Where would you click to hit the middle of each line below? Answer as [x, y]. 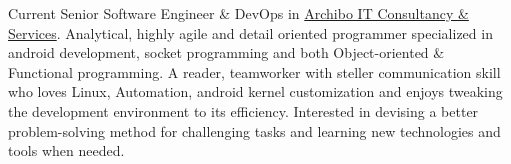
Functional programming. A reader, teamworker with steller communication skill [254, 71]
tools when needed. [66, 150]
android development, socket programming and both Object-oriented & [226, 52]
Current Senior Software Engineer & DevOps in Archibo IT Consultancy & [238, 13]
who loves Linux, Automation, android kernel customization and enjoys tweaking [255, 91]
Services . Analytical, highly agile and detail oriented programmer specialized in [250, 32]
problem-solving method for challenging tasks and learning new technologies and [254, 130]
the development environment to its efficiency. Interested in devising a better [243, 110]
